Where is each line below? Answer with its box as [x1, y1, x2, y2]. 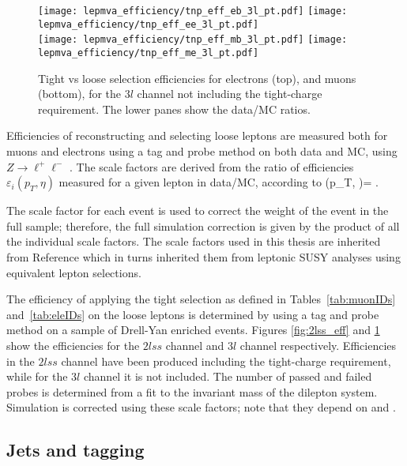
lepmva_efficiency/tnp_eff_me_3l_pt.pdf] [38, 47, 259, 58]
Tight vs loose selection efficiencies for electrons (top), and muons [38, 70, 356, 86]
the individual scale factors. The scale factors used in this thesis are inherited [6, 233, 381, 250]
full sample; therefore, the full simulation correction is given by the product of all [6, 217, 400, 234]
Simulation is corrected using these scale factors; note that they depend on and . [6, 399, 396, 415]
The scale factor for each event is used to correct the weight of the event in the [6, 202, 389, 219]
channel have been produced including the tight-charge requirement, [61, 352, 391, 369]
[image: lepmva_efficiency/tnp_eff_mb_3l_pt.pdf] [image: [38, 34, 348, 46]
